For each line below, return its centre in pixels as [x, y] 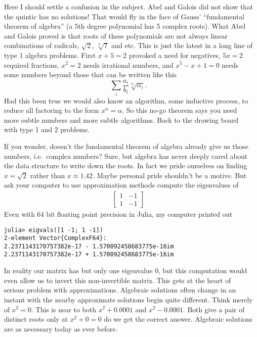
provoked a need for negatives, [174, 55]
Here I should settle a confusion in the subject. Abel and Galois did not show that [128, 6]
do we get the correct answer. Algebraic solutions [178, 319]
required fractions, [32, 65]
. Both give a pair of [214, 309]
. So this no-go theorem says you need [180, 110]
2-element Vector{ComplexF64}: [55, 238]
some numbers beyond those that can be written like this [90, 74]
